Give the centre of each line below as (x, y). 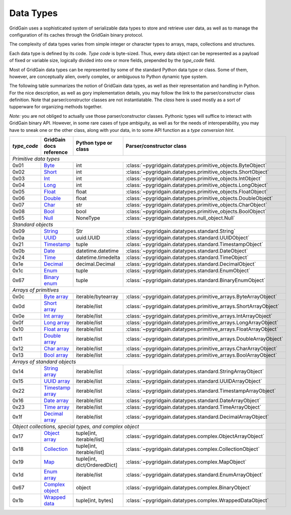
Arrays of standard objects (44, 362)
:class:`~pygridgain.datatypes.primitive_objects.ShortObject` (197, 172)
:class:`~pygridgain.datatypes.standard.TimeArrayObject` (193, 407)
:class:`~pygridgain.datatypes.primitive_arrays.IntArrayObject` (199, 316)
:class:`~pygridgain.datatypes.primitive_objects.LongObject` (197, 185)
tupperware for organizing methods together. (56, 107)
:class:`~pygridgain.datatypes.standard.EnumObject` (188, 271)
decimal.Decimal (96, 264)
